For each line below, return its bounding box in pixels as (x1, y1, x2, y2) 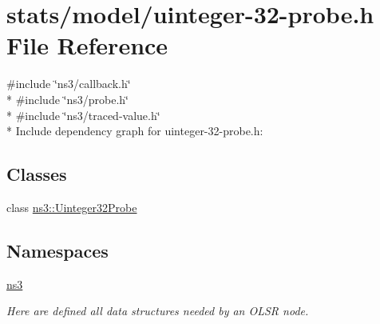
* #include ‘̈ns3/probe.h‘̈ (6, 90, 129, 107)
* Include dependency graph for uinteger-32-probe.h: (6, 122, 263, 139)
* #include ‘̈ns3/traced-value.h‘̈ (6, 106, 160, 123)
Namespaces (6, 238, 109, 262)
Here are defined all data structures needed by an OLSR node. (6, 302, 309, 319)
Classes (6, 162, 67, 186)
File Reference (6, 29, 168, 62)
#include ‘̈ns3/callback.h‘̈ (6, 75, 131, 92)
